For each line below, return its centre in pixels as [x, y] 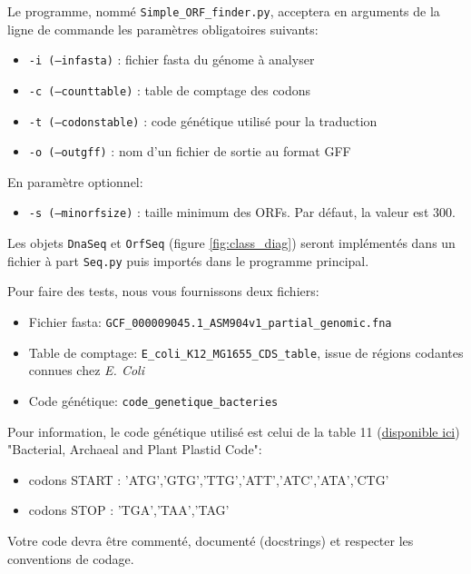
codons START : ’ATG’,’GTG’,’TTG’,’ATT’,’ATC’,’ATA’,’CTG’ [209, 479]
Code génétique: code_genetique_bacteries [153, 400]
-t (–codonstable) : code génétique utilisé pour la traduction [203, 120]
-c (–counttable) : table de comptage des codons [170, 89]
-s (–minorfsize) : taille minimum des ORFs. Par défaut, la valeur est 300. [242, 212]
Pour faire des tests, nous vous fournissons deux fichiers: [163, 291]
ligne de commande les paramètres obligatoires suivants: [163, 29]
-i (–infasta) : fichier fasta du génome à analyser [172, 59]
